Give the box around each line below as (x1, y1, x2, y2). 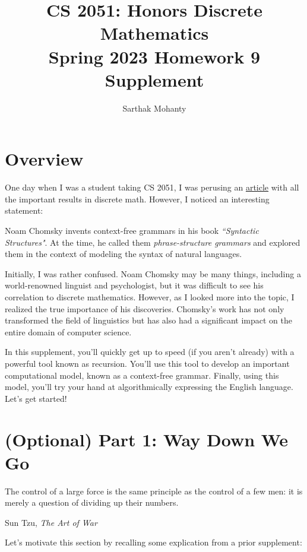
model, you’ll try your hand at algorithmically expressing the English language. (5, 380, 293, 393)
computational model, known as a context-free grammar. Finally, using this (5, 369, 279, 381)
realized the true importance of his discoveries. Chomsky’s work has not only (5, 302, 284, 315)
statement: (5, 204, 43, 217)
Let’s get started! (5, 392, 67, 404)
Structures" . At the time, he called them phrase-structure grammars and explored (5, 236, 300, 248)
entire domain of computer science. (5, 325, 132, 338)
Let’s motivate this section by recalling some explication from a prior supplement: (5, 536, 302, 548)
